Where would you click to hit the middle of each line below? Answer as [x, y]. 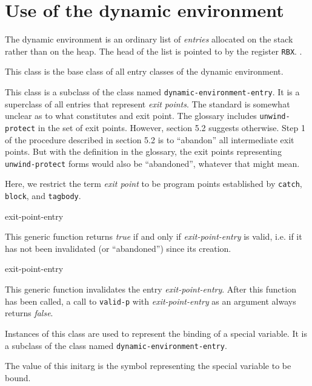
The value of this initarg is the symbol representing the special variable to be [148, 366]
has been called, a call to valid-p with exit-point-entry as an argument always [151, 301]
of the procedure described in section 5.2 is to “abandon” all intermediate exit [150, 139]
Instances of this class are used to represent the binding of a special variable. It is [156, 333]
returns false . [29, 313]
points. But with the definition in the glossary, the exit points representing [143, 151]
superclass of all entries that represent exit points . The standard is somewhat [148, 103]
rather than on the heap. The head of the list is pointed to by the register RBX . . [154, 51]
